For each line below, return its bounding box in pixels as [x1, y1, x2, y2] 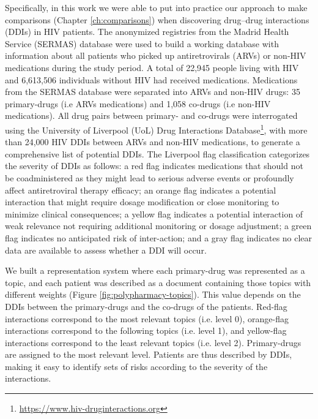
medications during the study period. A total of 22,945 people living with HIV [5, 61, 299, 74]
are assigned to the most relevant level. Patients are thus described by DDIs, [5, 348, 292, 361]
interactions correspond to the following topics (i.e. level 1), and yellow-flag [5, 324, 287, 337]
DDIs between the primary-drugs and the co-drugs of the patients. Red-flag [5, 300, 287, 312]
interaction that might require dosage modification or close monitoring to [5, 195, 279, 208]
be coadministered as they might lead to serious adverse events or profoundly [5, 171, 294, 184]
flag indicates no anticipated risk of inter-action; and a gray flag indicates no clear [5, 231, 312, 244]
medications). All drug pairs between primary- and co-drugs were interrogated [5, 109, 298, 122]
